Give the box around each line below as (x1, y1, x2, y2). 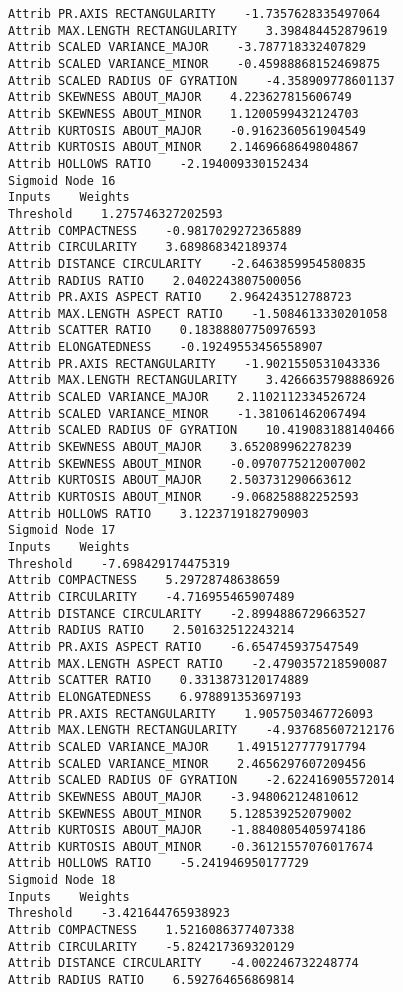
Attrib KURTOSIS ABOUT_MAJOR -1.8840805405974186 (8, 823, 366, 838)
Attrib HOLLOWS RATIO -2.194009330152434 (8, 156, 309, 171)
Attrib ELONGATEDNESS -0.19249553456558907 (8, 340, 323, 355)
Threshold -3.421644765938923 (8, 906, 230, 921)
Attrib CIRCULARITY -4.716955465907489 (8, 589, 295, 604)
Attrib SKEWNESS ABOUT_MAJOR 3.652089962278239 (8, 440, 352, 455)
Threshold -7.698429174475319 (8, 556, 230, 571)
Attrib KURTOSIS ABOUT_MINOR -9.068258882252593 (8, 490, 359, 505)
